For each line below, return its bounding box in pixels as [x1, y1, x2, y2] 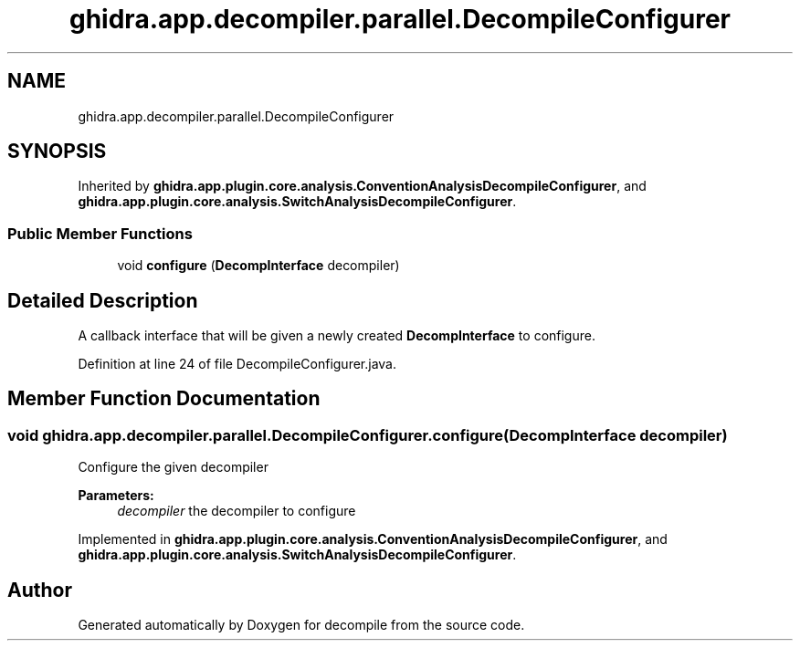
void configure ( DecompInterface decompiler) [117, 257, 400, 274]
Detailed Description [7, 288, 198, 312]
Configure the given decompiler [78, 459, 268, 476]
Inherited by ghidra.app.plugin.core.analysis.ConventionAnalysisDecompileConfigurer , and [78, 178, 647, 194]
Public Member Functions [7, 224, 193, 243]
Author [7, 578, 72, 601]
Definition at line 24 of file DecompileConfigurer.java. [78, 356, 397, 372]
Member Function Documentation [7, 387, 321, 411]
